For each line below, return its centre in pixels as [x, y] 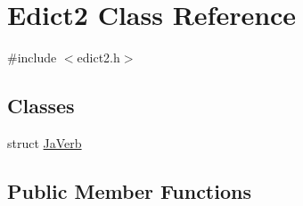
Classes [41, 106]
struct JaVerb [45, 142]
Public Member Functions [129, 190]
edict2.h [98, 58]
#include [32, 58]
